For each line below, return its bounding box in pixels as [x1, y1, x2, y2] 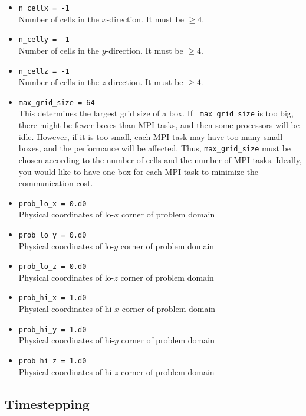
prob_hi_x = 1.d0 [18, 294, 87, 303]
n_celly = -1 [18, 35, 70, 44]
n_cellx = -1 [18, 4, 70, 12]
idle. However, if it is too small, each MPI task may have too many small [18, 130, 283, 142]
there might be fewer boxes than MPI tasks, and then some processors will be [18, 119, 300, 131]
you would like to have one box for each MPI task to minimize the [18, 165, 259, 177]
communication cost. [18, 177, 93, 189]
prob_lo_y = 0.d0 [18, 230, 87, 239]
